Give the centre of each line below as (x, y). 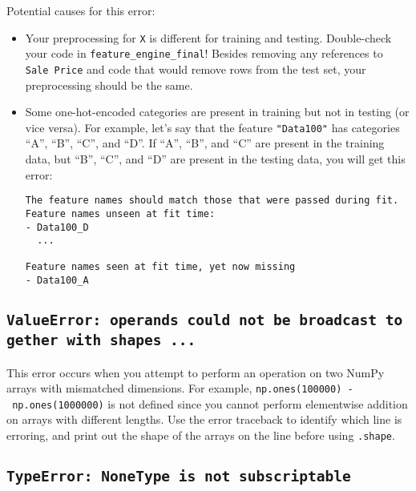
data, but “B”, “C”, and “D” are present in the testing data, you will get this (215, 159)
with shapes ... (131, 340)
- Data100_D (57, 227)
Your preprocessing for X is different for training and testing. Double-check (208, 37)
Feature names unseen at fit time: (120, 213)
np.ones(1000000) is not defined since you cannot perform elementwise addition (210, 403)
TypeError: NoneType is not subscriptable (179, 477)
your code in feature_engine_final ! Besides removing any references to (204, 53)
